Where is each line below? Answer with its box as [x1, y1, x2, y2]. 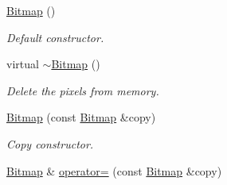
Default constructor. [6, 29, 104, 45]
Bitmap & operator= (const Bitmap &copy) [6, 162, 222, 179]
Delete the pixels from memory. [6, 82, 159, 98]
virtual [6, 56, 39, 72]
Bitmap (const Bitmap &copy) [6, 109, 156, 125]
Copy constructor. [6, 135, 94, 152]
